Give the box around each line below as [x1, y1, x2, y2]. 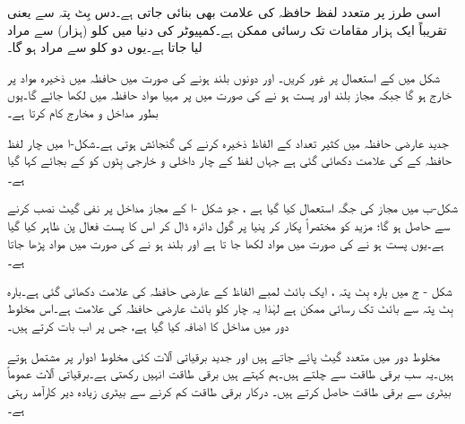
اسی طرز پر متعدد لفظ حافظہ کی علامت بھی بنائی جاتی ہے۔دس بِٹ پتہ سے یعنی [7, 3, 441, 21]
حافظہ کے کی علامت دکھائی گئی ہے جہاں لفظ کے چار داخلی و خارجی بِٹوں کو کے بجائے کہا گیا [7, 151, 452, 169]
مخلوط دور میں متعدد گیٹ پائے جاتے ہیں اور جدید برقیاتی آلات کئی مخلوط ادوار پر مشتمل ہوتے [7, 346, 441, 365]
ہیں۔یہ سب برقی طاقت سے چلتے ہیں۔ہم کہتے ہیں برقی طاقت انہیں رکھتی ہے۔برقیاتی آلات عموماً [7, 364, 454, 383]
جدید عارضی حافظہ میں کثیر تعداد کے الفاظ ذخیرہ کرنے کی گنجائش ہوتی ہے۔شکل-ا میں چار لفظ [7, 133, 449, 151]
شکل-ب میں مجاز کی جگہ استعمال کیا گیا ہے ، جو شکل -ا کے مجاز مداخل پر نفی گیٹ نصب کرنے [7, 198, 458, 217]
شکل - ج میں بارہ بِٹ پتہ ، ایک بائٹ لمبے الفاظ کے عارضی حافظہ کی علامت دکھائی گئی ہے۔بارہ [7, 281, 452, 299]
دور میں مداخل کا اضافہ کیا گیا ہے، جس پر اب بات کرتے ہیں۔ [7, 316, 289, 334]
